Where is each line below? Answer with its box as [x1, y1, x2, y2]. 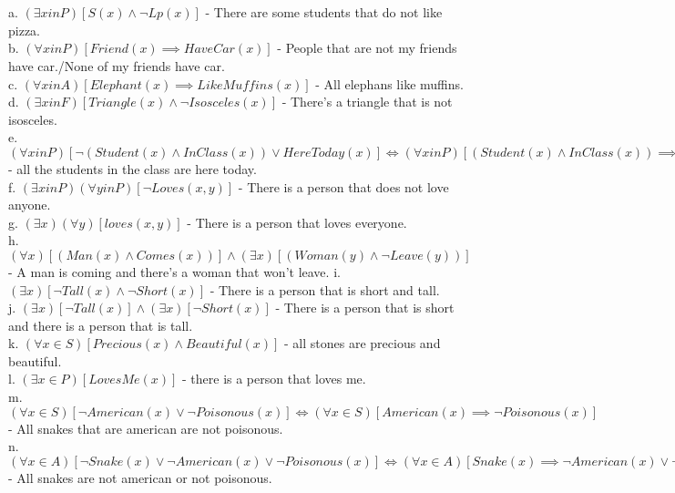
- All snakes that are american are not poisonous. [8, 418, 283, 437]
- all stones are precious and [284, 334, 441, 353]
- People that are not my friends [277, 38, 457, 57]
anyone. [8, 195, 51, 214]
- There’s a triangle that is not [281, 92, 453, 111]
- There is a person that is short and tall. [210, 280, 440, 299]
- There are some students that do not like [205, 3, 443, 22]
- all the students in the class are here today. [8, 159, 257, 178]
